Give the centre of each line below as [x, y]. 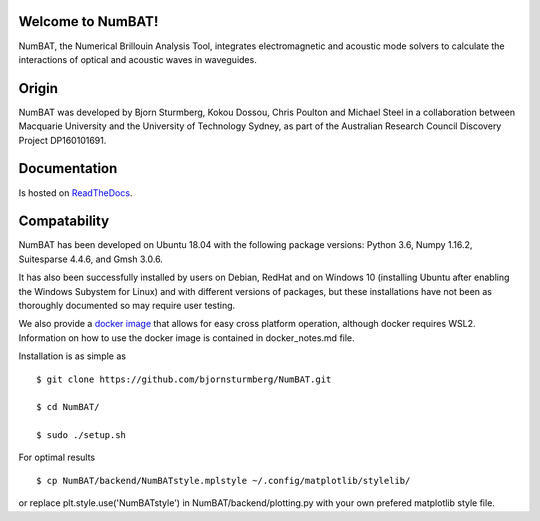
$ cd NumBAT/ [68, 407]
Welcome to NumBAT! [88, 21]
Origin [38, 88]
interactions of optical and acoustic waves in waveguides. [137, 59]
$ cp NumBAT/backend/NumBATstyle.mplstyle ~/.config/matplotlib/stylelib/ [223, 480]
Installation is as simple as [72, 356]
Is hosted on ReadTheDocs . [75, 192]
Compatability [64, 221]
